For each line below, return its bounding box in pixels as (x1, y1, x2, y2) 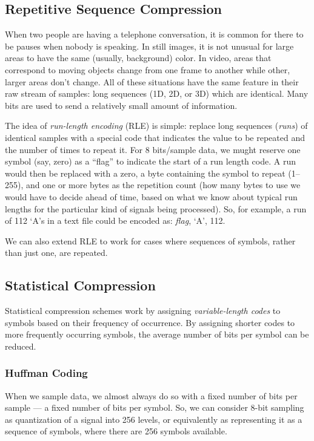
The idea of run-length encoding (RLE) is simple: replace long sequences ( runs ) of (5, 119, 308, 132)
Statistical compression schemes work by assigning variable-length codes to (5, 304, 281, 317)
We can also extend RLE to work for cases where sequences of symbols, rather (5, 234, 296, 247)
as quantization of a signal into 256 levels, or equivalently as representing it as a (5, 413, 302, 425)
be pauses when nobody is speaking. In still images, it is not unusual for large (5, 39, 294, 52)
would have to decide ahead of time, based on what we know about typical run (5, 190, 298, 203)
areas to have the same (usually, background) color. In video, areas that (5, 51, 272, 64)
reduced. (5, 339, 36, 352)
